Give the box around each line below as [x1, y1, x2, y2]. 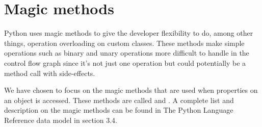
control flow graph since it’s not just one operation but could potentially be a [4, 57, 246, 68]
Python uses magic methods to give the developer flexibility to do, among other [4, 28, 253, 38]
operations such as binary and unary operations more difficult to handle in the [4, 47, 249, 58]
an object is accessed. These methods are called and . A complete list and [4, 94, 234, 105]
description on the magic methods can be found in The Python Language [4, 105, 233, 115]
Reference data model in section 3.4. [4, 114, 117, 125]
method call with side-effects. [4, 67, 95, 78]
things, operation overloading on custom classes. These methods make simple [4, 37, 245, 48]
